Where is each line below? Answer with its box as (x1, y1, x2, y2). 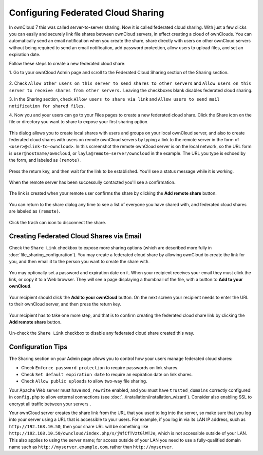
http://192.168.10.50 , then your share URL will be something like (9, 423, 149, 429)
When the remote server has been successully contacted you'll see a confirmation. (9, 179, 176, 185)
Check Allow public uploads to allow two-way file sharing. (21, 378, 147, 384)
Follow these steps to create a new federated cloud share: (9, 60, 126, 66)
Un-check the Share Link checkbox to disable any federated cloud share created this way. (9, 330, 194, 336)
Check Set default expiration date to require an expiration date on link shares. (21, 372, 193, 378)
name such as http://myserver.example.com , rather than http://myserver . (9, 444, 173, 450)
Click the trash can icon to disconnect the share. (9, 219, 107, 225)
